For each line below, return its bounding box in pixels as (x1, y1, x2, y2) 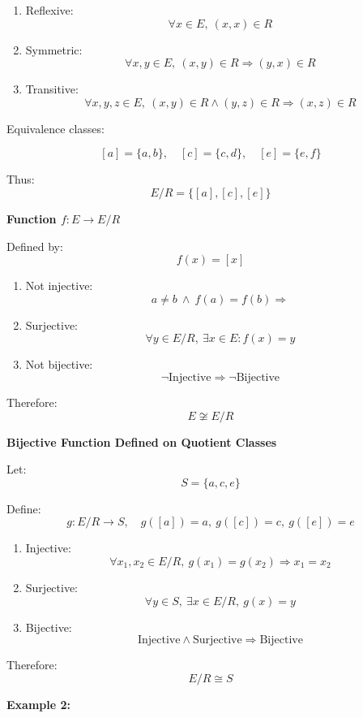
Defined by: (6, 237, 63, 254)
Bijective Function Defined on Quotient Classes (6, 433, 277, 450)
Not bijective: (25, 356, 93, 373)
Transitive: (25, 80, 79, 97)
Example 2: (6, 695, 70, 712)
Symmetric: (25, 41, 83, 58)
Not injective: (25, 277, 93, 294)
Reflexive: (25, 2, 74, 18)
